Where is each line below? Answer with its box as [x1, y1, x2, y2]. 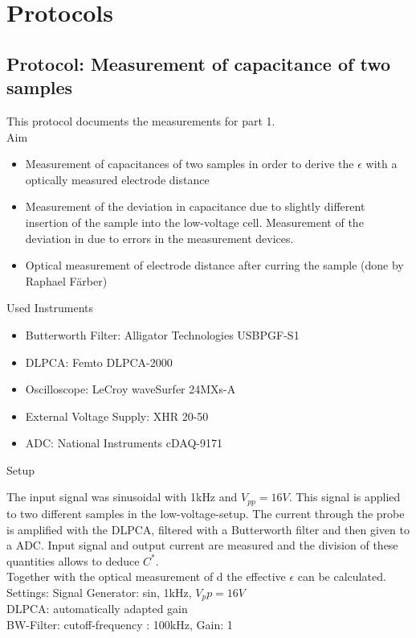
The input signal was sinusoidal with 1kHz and [6, 488, 238, 505]
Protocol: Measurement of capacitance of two [6, 51, 390, 76]
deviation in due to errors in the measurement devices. [25, 229, 294, 246]
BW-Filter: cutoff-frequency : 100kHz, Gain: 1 [6, 615, 233, 632]
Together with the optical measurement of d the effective [6, 568, 286, 585]
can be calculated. [297, 568, 386, 585]
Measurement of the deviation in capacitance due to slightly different [25, 198, 365, 215]
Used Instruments [6, 299, 93, 316]
